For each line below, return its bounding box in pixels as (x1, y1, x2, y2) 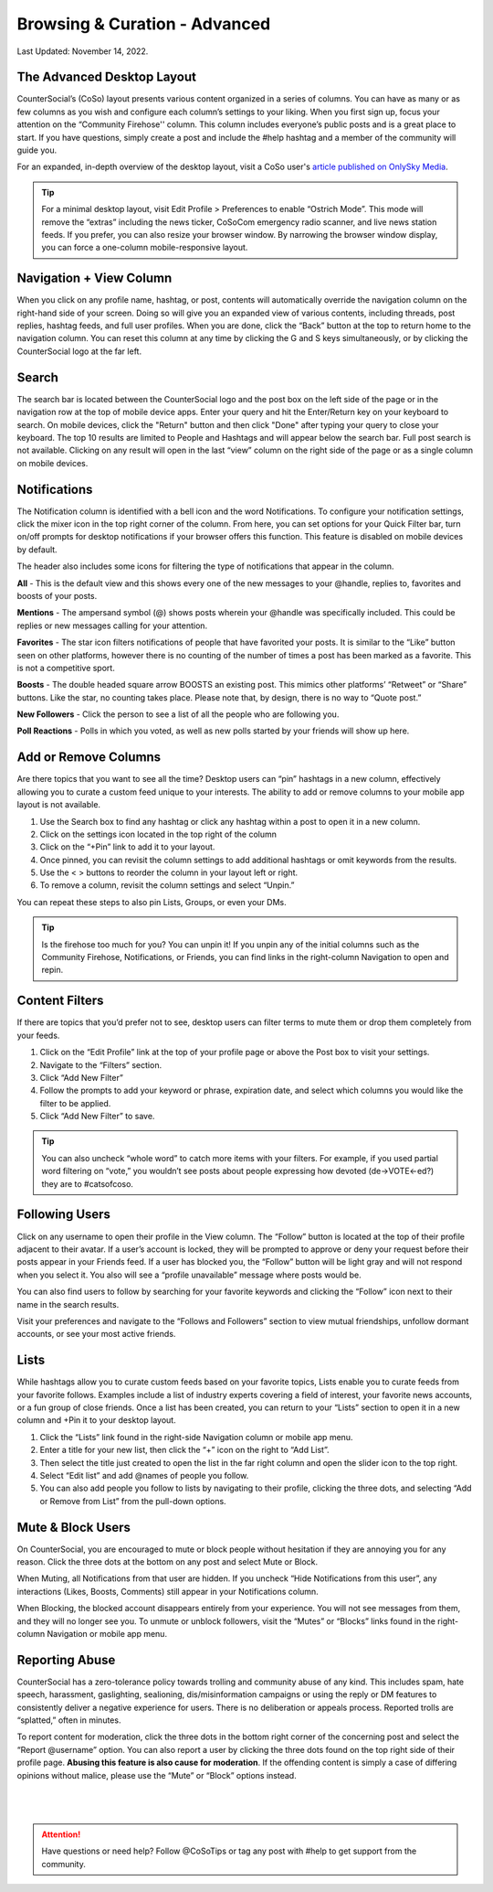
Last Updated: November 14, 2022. (16, 46, 149, 57)
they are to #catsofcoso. (41, 1178, 134, 1189)
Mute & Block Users (16, 1519, 131, 1535)
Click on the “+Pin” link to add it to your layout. (39, 841, 215, 852)
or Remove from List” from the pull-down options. (39, 1495, 227, 1506)
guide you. (16, 144, 58, 155)
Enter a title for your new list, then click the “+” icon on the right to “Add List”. (39, 1445, 330, 1456)
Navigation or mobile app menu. (47, 1628, 168, 1639)
